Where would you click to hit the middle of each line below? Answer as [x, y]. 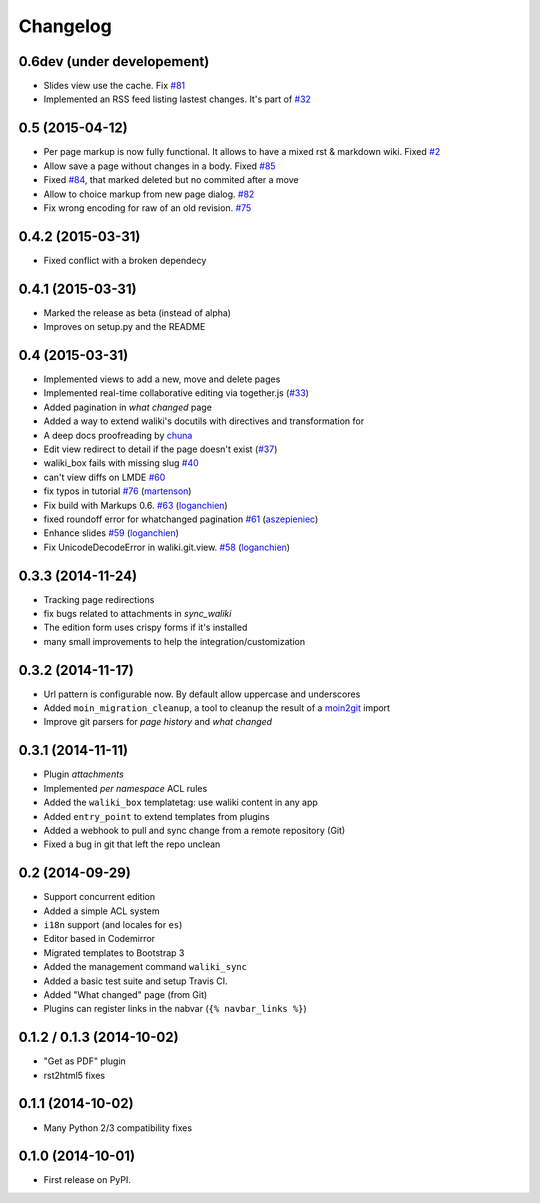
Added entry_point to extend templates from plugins [156, 816]
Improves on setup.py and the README [124, 327]
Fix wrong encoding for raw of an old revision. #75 [147, 207]
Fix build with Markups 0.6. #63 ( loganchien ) [136, 505]
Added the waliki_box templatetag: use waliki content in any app [181, 802]
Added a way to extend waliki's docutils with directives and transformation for [204, 421]
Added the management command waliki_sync [145, 967]
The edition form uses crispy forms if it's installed [145, 627]
